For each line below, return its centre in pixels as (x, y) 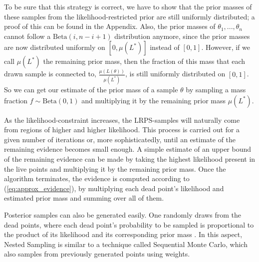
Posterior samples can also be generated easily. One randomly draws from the (123, 214)
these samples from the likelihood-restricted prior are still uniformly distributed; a (129, 16)
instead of (165, 47)
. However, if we (226, 47)
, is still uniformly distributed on (175, 74)
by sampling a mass (216, 89)
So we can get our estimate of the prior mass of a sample (91, 89)
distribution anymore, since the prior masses (182, 36)
